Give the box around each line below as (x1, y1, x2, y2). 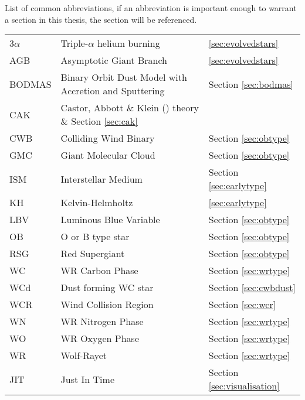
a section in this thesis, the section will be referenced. (5, 13, 197, 25)
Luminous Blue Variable (60, 213, 160, 227)
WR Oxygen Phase (60, 331, 140, 346)
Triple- (60, 36, 89, 50)
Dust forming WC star (60, 281, 154, 295)
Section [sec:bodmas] (208, 77, 293, 91)
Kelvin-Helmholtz (60, 196, 133, 210)
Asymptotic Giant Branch (60, 53, 167, 67)
